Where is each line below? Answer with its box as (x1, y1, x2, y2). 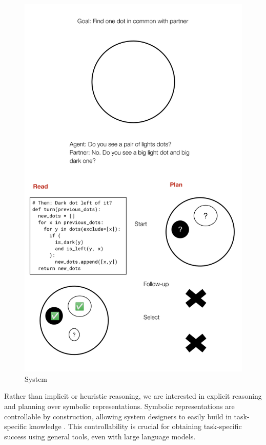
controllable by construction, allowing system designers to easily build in (4, 411, 232, 421)
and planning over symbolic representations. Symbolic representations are (4, 401, 235, 412)
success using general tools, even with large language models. (4, 431, 196, 441)
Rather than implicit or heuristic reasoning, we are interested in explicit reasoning (4, 391, 262, 401)
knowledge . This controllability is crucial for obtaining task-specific (29, 421, 242, 432)
